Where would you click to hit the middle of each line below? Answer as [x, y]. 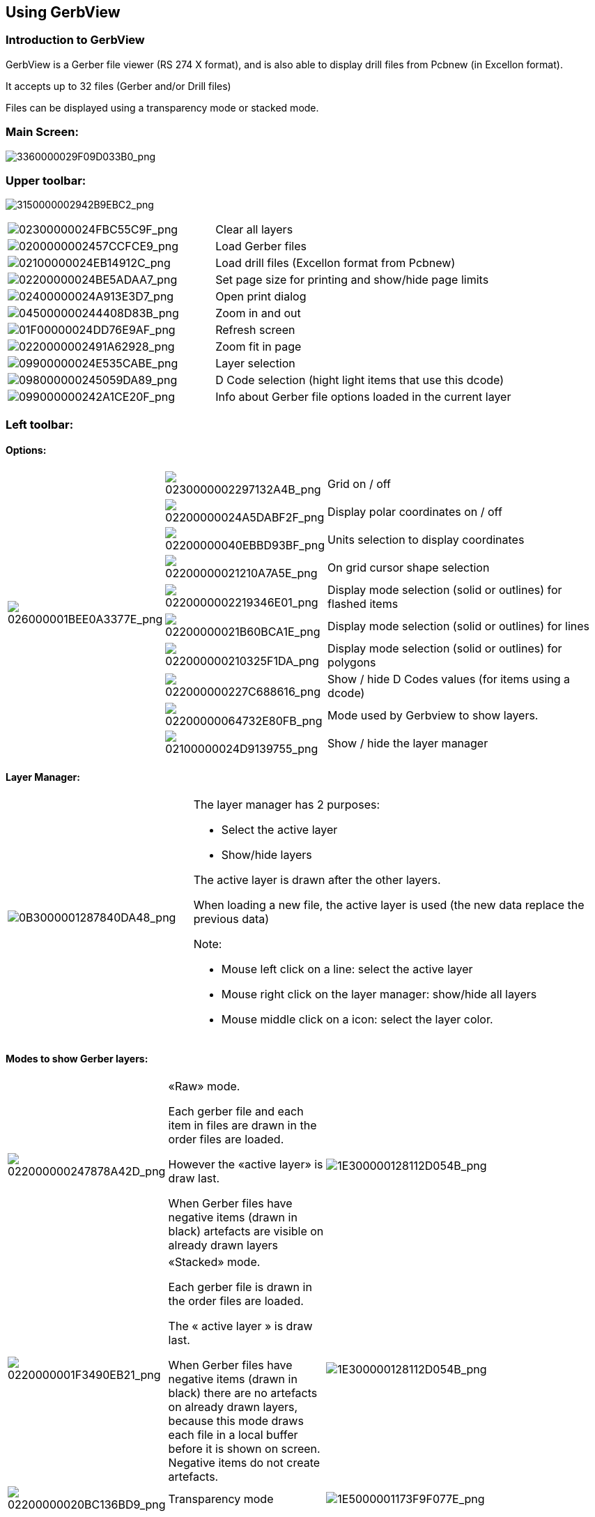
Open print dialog [261, 297]
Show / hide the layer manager [408, 743]
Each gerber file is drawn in [240, 1287]
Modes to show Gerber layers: [77, 1058]
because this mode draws [236, 1421]
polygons [352, 662]
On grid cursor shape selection [409, 567]
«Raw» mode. [204, 1087]
